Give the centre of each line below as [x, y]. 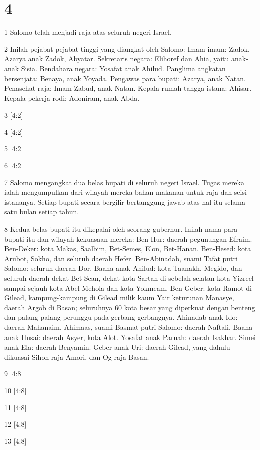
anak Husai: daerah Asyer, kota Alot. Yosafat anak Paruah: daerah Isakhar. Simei [130, 337]
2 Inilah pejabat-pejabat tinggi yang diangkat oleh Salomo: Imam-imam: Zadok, [127, 48]
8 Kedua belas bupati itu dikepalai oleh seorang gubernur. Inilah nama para [121, 229]
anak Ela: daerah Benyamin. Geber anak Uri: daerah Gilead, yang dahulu [117, 347]
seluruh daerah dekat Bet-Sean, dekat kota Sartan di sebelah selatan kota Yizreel [129, 278]
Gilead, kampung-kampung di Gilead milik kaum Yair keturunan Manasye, [119, 298]
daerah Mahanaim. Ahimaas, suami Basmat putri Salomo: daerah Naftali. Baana [128, 327]
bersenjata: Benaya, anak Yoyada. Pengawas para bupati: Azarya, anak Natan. [125, 78]
